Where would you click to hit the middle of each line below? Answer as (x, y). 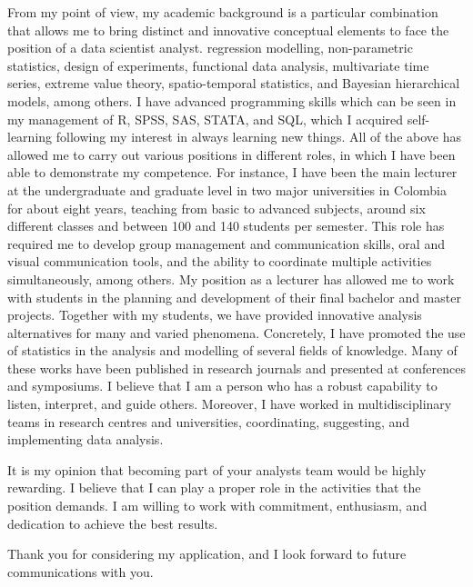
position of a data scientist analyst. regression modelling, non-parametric (210, 48)
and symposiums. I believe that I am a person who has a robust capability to (222, 386)
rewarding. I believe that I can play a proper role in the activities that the (214, 488)
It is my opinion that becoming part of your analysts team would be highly (217, 469)
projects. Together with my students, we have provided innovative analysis (215, 315)
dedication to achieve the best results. (113, 523)
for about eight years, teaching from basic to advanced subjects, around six (216, 208)
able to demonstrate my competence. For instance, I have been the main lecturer (232, 172)
